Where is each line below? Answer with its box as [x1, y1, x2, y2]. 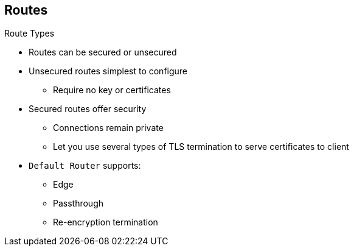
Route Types [4, 28, 55, 39]
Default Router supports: [29, 160, 141, 171]
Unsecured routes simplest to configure [29, 66, 188, 77]
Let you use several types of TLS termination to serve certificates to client [53, 141, 349, 152]
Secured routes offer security [29, 104, 147, 115]
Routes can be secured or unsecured [29, 47, 177, 58]
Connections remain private [53, 122, 164, 133]
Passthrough [53, 198, 104, 209]
